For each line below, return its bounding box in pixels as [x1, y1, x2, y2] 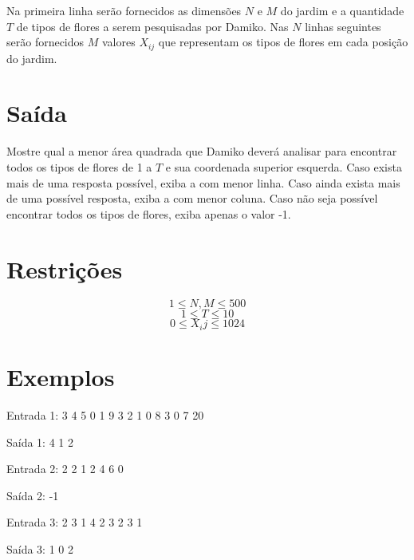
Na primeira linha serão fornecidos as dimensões [6, 2, 242, 18]
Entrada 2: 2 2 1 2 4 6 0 [6, 460, 124, 477]
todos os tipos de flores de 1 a [6, 158, 152, 175]
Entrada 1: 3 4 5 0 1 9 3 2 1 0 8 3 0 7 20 [6, 407, 204, 424]
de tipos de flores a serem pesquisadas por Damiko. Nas [16, 18, 289, 34]
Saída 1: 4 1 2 [6, 433, 73, 450]
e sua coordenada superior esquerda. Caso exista [165, 158, 402, 175]
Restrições [6, 252, 123, 285]
